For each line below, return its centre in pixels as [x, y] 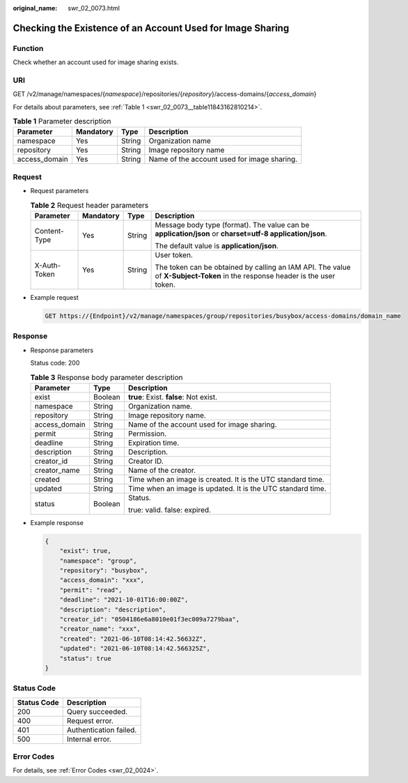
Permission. [147, 434]
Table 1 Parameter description [62, 121]
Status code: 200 [55, 363]
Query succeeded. [97, 711]
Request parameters [60, 191]
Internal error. [89, 739]
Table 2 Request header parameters [89, 205]
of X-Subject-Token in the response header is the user [245, 275]
